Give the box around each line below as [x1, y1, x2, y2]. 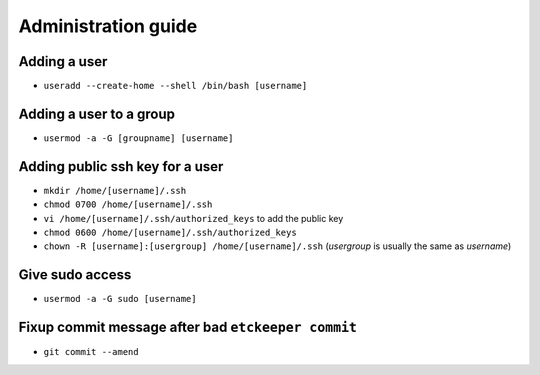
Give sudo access [18, 266, 132, 284]
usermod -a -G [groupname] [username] [43, 132, 234, 144]
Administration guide [18, 15, 198, 37]
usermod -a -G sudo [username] [43, 293, 197, 305]
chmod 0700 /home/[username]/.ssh [43, 199, 213, 210]
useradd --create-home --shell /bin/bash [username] [43, 80, 308, 92]
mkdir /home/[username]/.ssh [43, 185, 187, 196]
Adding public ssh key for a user [18, 158, 224, 175]
